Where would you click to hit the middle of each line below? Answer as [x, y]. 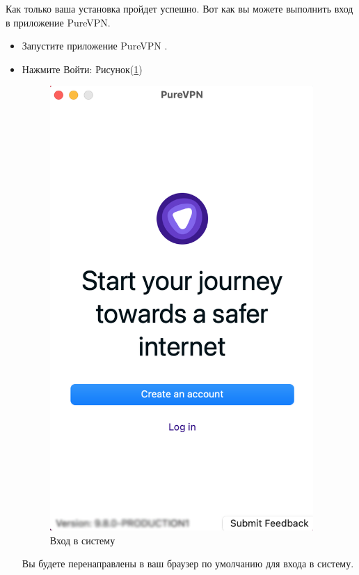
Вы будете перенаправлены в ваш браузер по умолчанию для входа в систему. [188, 563]
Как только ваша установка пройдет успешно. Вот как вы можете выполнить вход [179, 8]
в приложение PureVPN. [58, 22]
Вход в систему [82, 540]
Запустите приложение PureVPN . [95, 46]
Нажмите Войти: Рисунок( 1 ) [82, 69]
